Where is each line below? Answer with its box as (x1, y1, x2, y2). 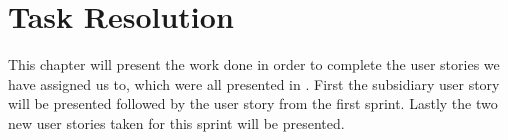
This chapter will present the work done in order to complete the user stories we (8, 54, 500, 75)
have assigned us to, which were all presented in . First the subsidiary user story (8, 73, 500, 94)
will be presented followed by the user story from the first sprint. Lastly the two (8, 93, 498, 114)
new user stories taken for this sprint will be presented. (8, 112, 345, 133)
